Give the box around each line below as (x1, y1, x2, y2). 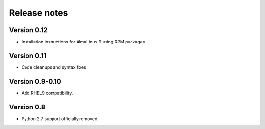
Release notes (9, 7, 68, 18)
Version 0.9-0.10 (9, 77, 61, 86)
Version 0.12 (9, 26, 48, 34)
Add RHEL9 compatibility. (21, 90, 73, 96)
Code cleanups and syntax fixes (21, 64, 87, 70)
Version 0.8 (9, 103, 46, 111)
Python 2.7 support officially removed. (21, 115, 99, 122)
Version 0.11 (9, 51, 47, 60)
